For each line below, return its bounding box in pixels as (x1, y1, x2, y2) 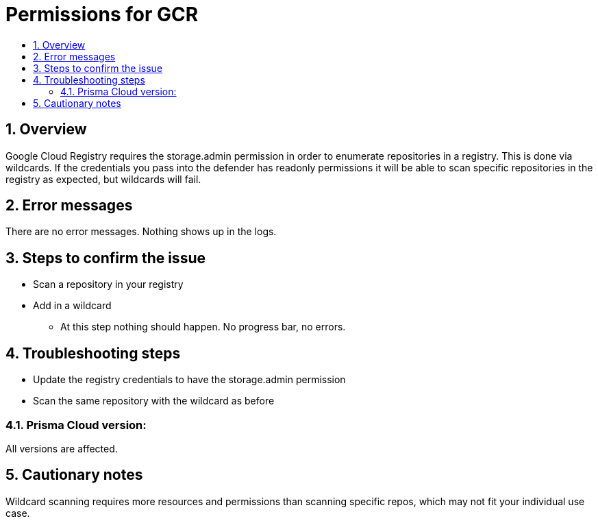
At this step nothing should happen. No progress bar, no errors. (60, 321, 346, 333)
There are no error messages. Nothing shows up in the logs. (5, 226, 277, 238)
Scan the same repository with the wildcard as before (33, 395, 275, 407)
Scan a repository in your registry (33, 278, 184, 291)
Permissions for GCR (5, 3, 199, 26)
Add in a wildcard (33, 300, 112, 312)
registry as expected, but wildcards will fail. (5, 173, 201, 185)
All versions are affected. (5, 442, 118, 454)
